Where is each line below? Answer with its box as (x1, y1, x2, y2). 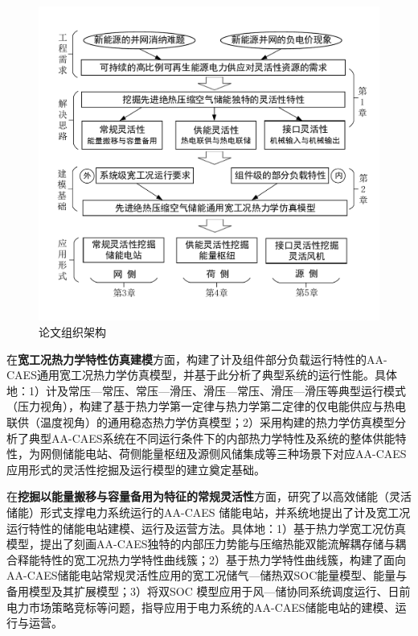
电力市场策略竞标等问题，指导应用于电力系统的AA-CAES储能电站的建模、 (6, 598, 395, 615)
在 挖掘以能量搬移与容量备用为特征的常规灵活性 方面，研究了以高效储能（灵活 (6, 488, 412, 505)
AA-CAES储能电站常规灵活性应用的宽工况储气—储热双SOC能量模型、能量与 (6, 567, 408, 584)
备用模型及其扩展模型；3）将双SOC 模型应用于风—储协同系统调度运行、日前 (6, 582, 411, 599)
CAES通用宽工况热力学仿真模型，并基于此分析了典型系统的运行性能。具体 (6, 366, 397, 383)
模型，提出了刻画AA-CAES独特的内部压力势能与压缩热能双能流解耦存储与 (6, 535, 395, 552)
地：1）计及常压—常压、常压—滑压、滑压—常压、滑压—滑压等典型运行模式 (6, 382, 406, 399)
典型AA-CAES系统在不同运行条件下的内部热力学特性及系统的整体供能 (28, 429, 395, 446)
